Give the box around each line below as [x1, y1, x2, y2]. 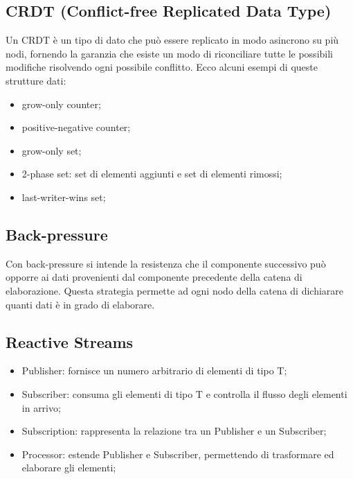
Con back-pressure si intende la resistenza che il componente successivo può [6, 256, 326, 270]
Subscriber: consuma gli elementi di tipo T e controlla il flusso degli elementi [21, 386, 347, 401]
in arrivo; [21, 400, 61, 415]
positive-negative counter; [21, 120, 131, 134]
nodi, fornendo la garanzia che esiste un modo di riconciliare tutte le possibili [6, 46, 333, 60]
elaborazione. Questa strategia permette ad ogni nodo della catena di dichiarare [6, 283, 344, 297]
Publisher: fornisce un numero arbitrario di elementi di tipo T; [21, 363, 287, 378]
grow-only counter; [21, 96, 101, 111]
